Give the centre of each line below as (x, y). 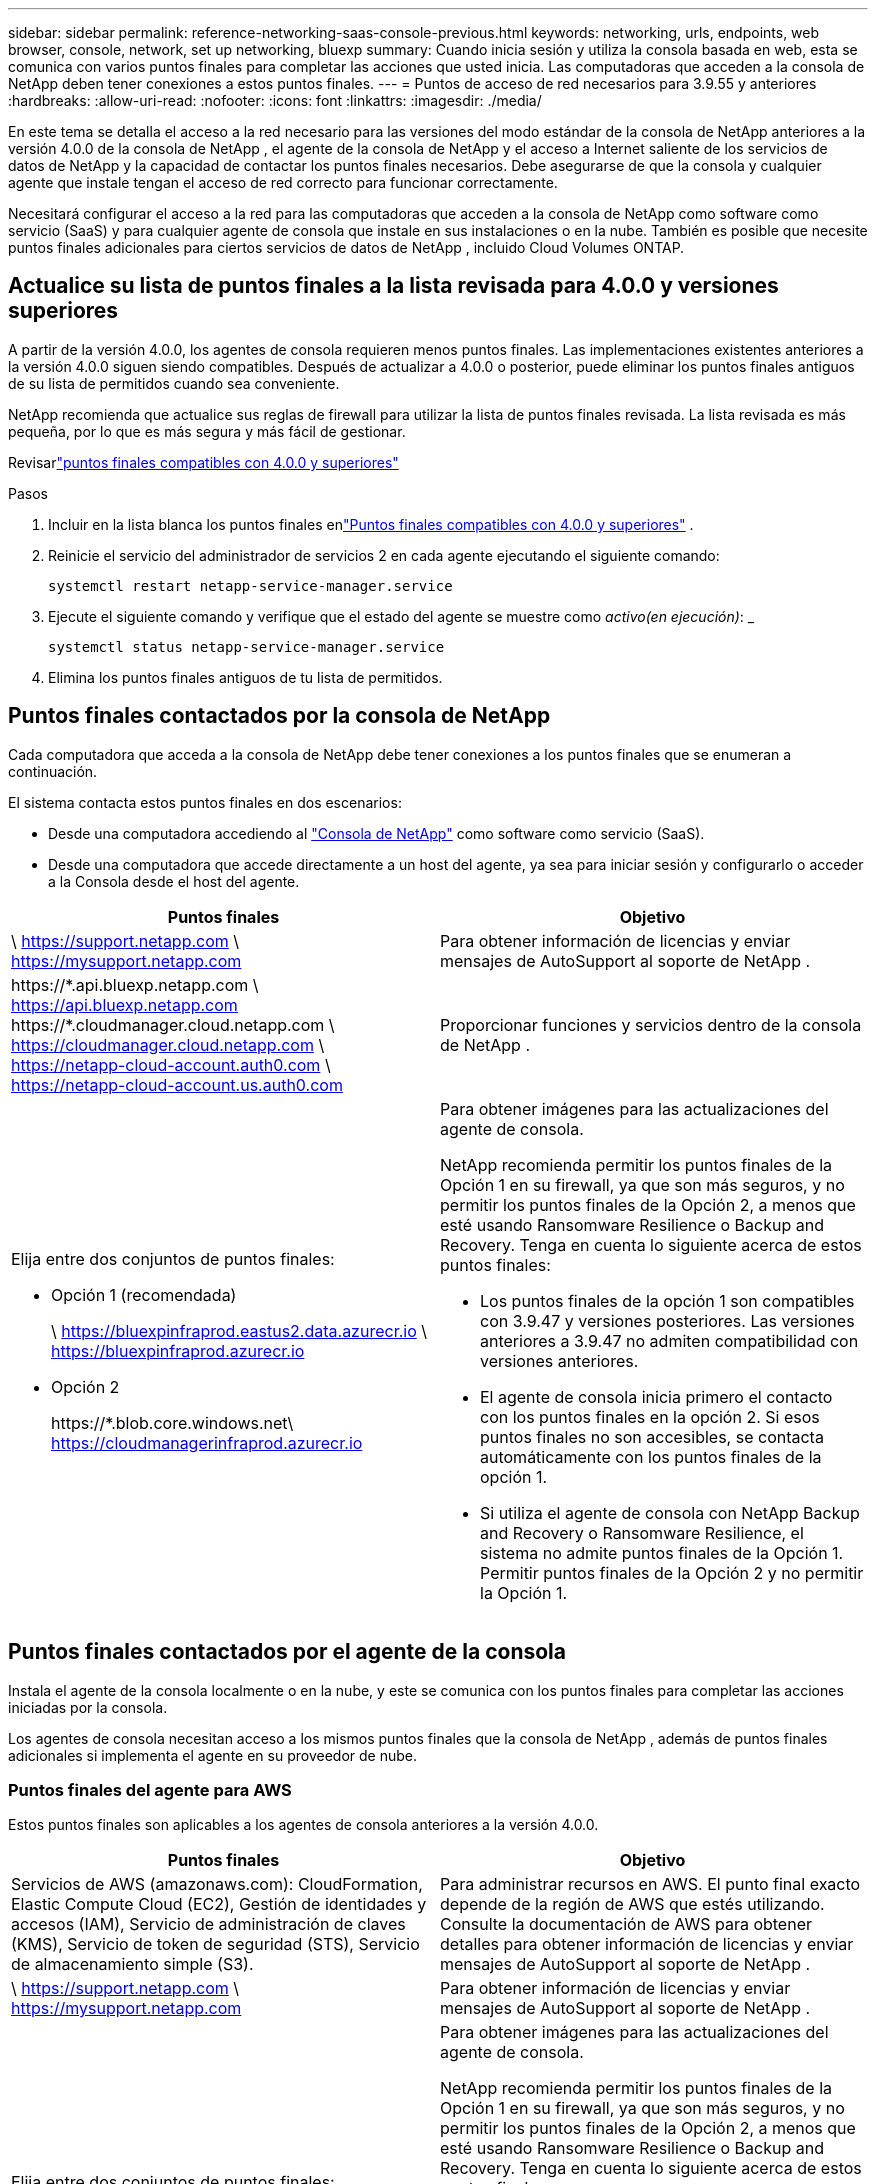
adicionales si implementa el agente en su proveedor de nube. (212, 1755)
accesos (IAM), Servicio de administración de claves (208, 1924)
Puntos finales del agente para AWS (150, 1789)
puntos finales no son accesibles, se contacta (652, 1436)
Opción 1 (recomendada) (144, 1294)
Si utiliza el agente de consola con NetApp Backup (670, 1512)
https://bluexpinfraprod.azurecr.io (178, 1350)
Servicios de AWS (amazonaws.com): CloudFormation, (217, 1884)
